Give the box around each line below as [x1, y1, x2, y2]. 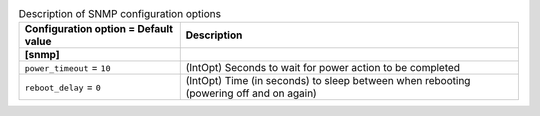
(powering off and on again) [185, 86, 317, 100]
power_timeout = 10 [24, 61, 111, 75]
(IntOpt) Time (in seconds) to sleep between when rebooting [185, 74, 471, 88]
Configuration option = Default [24, 22, 174, 36]
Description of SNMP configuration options [18, 7, 222, 21]
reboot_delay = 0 [24, 80, 102, 94]
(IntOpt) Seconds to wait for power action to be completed [185, 61, 460, 75]
